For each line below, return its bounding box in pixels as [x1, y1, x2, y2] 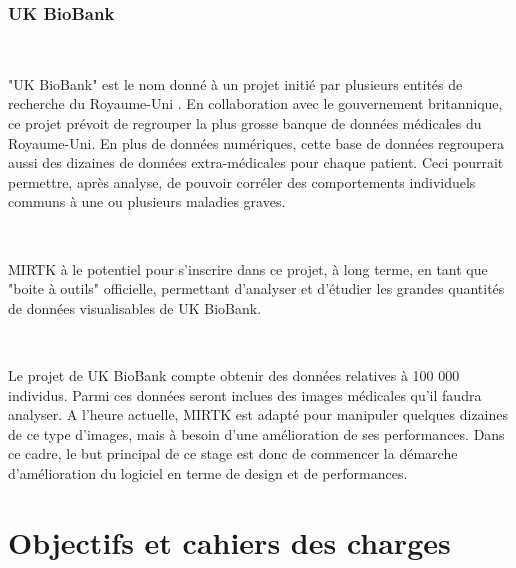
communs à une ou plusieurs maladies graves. [8, 191, 286, 212]
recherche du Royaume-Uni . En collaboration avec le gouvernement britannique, [8, 93, 503, 114]
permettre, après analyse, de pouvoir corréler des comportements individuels [8, 171, 476, 192]
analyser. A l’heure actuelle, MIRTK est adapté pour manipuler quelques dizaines [8, 404, 509, 425]
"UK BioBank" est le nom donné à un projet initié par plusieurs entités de [8, 73, 463, 94]
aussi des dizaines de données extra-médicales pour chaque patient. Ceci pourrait [8, 152, 504, 173]
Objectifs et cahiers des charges [8, 521, 451, 562]
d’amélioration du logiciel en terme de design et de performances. [8, 462, 408, 483]
